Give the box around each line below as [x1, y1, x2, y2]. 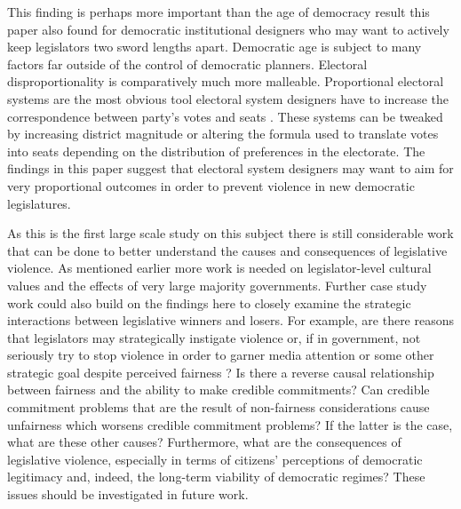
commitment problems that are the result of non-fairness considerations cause [7, 398, 430, 417]
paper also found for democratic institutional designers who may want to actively [7, 20, 449, 38]
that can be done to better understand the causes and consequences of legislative [7, 241, 448, 259]
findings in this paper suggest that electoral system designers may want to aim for [7, 159, 454, 178]
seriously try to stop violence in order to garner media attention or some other [7, 346, 434, 364]
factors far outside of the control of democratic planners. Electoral [7, 54, 368, 73]
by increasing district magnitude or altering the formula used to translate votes [7, 124, 439, 143]
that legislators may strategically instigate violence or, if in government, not [7, 328, 421, 346]
